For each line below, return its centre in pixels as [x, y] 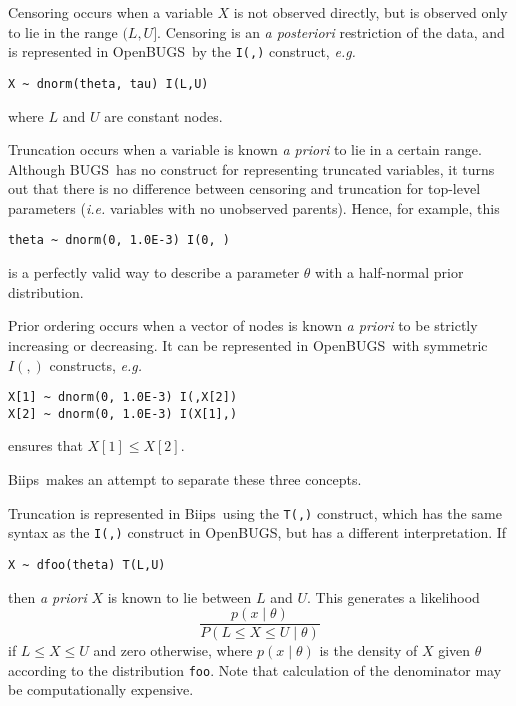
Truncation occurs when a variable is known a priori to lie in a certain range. [245, 149]
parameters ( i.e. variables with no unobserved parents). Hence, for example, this [254, 207]
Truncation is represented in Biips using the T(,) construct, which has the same [255, 512]
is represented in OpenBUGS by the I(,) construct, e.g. [182, 51]
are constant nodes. [163, 115]
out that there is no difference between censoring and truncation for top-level [244, 188]
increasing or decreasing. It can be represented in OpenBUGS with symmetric [248, 344]
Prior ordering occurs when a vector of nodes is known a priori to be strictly [243, 325]
